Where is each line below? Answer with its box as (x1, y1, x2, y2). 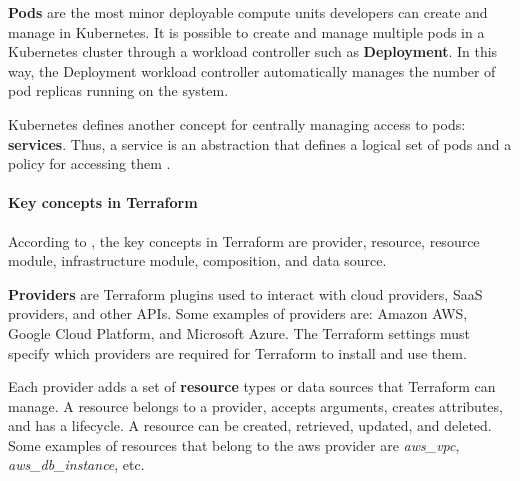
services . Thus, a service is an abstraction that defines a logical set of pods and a (8, 133, 512, 154)
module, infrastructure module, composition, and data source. (8, 250, 387, 271)
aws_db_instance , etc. (8, 454, 145, 475)
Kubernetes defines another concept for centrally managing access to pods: (8, 113, 466, 134)
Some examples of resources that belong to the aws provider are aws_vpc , (8, 434, 460, 455)
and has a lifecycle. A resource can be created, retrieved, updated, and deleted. (8, 415, 492, 436)
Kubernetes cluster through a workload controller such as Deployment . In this (8, 41, 498, 62)
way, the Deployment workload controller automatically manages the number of (8, 60, 496, 81)
